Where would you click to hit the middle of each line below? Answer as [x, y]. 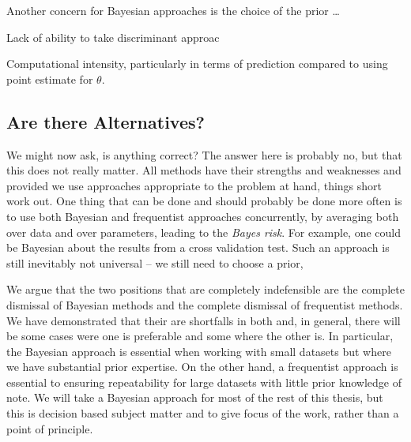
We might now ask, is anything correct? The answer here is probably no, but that [204, 154]
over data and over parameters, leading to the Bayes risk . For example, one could [204, 232]
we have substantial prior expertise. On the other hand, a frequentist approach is [202, 367]
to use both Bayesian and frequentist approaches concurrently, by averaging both [203, 216]
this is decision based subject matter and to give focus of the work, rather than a [203, 413]
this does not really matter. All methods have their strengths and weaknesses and [204, 170]
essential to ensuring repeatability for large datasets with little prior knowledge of [204, 382]
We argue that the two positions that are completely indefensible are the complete [205, 289]
